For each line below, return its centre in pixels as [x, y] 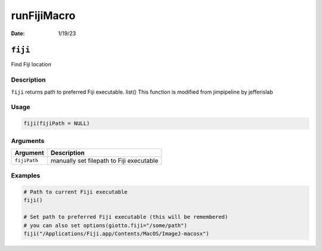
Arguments [28, 141]
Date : [18, 33]
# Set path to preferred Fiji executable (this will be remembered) [126, 217]
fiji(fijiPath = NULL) [57, 123]
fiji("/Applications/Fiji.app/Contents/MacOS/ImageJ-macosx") [116, 233]
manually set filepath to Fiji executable [105, 160]
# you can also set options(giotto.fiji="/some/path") [105, 225]
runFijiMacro [43, 16]
